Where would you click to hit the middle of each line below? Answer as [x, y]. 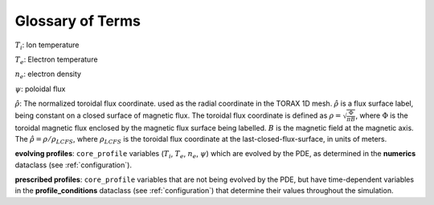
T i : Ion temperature [47, 46]
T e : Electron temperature [56, 60]
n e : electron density [48, 75]
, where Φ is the [382, 115]
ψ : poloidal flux [40, 89]
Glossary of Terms [78, 21]
